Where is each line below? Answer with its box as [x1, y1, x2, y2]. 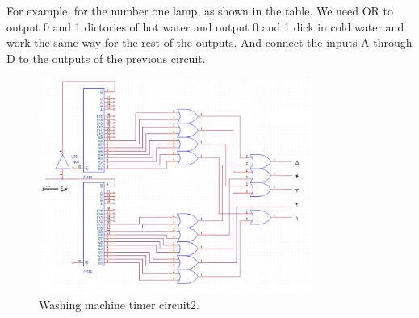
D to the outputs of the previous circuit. [6, 49, 206, 66]
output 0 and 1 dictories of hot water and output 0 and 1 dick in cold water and [6, 18, 404, 35]
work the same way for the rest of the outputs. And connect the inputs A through [6, 34, 413, 51]
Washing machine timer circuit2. [39, 296, 199, 313]
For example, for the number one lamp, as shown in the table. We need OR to [6, 2, 393, 19]
